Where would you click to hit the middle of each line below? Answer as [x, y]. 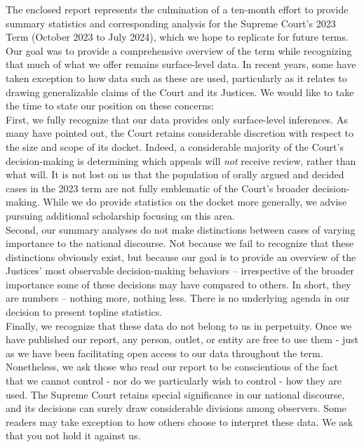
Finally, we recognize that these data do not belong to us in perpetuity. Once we [179, 325]
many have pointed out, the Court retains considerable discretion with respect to [180, 133]
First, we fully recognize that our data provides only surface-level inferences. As [177, 119]
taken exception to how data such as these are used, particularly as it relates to [176, 78]
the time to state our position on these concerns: [110, 106]
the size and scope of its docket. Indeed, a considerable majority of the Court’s [175, 146]
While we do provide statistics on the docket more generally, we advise [195, 202]
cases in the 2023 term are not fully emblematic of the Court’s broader [157, 188]
